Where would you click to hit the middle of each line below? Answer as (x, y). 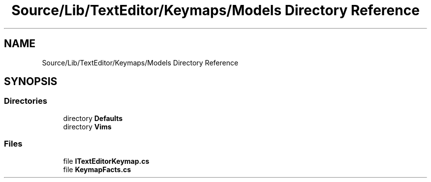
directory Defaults (93, 118)
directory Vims (87, 126)
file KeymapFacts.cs (97, 169)
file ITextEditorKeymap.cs (106, 161)
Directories (26, 101)
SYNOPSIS (31, 82)
